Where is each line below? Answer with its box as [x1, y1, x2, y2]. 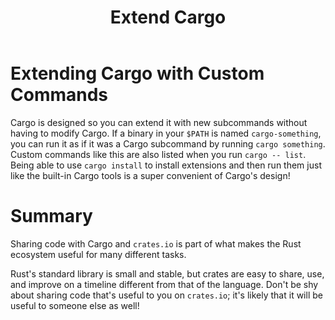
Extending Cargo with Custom [10, 62, 265, 85]
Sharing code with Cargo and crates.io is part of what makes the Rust [10, 237, 302, 250]
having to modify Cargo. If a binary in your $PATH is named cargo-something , [10, 127, 322, 139]
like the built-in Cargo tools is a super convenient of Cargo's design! [10, 169, 291, 181]
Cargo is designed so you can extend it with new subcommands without [10, 116, 308, 128]
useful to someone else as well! [10, 299, 140, 311]
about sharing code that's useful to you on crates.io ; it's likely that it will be [10, 289, 323, 301]
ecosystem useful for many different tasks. [10, 248, 187, 260]
